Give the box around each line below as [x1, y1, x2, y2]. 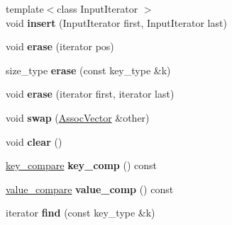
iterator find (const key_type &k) [6, 205, 155, 220]
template [6, 1, 44, 16]
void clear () [6, 134, 62, 149]
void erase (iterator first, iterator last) [6, 86, 175, 101]
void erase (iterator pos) [6, 39, 114, 54]
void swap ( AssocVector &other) [6, 110, 150, 125]
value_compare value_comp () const [6, 181, 174, 196]
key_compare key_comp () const [6, 158, 157, 173]
